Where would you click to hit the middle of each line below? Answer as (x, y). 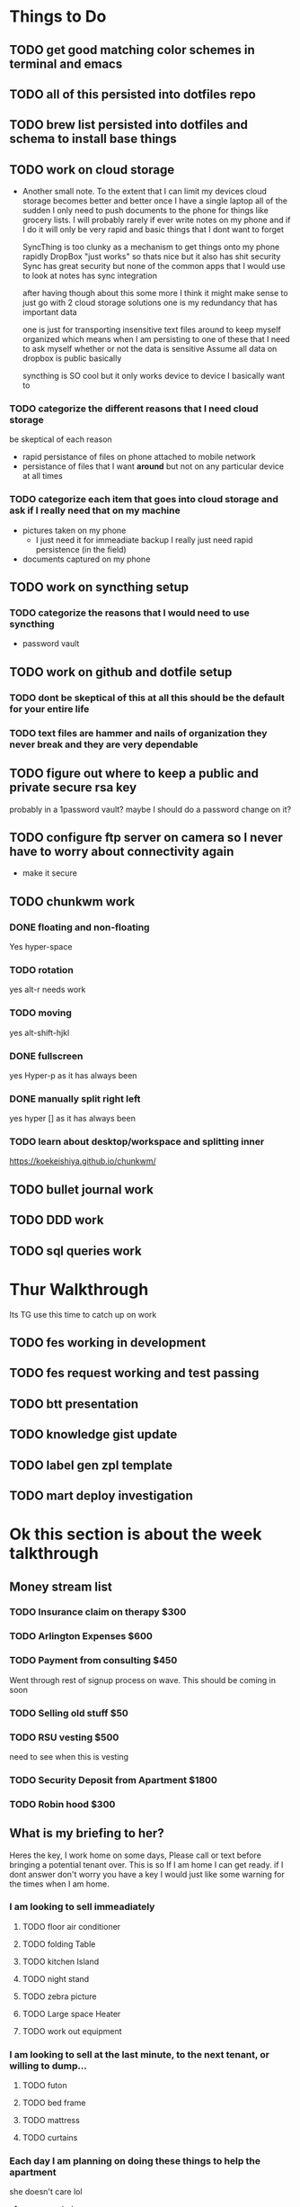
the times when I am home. (59, 1884)
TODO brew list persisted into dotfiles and (129, 125)
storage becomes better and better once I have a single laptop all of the (154, 201)
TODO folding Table (59, 1944)
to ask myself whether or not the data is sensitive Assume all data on (150, 349)
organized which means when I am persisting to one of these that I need (156, 339)
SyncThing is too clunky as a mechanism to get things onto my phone (151, 247)
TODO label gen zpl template (91, 1465)
